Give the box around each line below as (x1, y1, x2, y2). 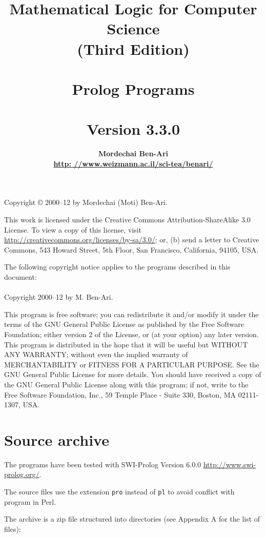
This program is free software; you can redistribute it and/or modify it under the (4, 308, 259, 319)
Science (107, 18, 160, 39)
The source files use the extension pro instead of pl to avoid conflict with (4, 486, 235, 497)
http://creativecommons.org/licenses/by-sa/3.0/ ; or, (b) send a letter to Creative (4, 234, 259, 245)
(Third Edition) (77, 38, 190, 59)
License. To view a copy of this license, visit (4, 224, 142, 235)
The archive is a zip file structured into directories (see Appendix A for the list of (4, 513, 260, 524)
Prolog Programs (72, 78, 195, 99)
